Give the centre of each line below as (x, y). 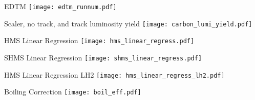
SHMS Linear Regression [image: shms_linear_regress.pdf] (103, 57)
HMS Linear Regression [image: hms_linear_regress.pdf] (99, 40)
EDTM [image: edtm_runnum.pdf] (60, 6)
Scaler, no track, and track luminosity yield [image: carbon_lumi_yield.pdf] (128, 23)
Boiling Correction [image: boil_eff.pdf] (73, 92)
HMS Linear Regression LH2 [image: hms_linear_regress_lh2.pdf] (114, 74)
